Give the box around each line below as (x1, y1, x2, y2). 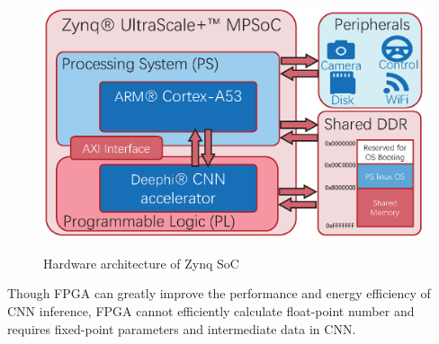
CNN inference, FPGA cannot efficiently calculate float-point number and (7, 301, 415, 320)
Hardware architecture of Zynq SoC (43, 253, 239, 272)
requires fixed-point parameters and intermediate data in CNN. (7, 319, 356, 338)
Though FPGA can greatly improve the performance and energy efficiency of (7, 284, 431, 303)
